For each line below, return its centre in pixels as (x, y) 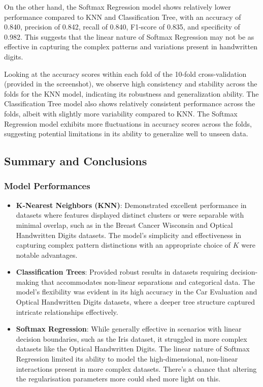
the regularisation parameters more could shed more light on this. (118, 379)
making (27, 281)
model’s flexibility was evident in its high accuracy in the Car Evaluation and (137, 292)
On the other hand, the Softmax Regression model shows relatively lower (118, 7)
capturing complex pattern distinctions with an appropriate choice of (123, 245)
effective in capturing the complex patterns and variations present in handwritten (131, 47)
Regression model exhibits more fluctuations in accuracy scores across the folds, (128, 123)
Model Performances (47, 186)
